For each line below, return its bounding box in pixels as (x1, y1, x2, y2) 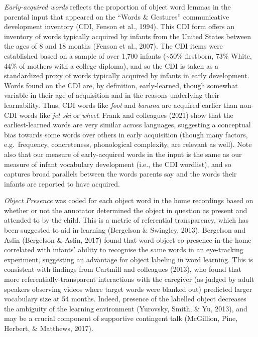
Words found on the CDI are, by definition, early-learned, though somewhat (4, 80, 238, 90)
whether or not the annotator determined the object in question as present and (4, 205, 247, 215)
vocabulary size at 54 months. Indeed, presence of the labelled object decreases (4, 293, 246, 304)
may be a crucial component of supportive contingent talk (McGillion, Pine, (4, 313, 238, 323)
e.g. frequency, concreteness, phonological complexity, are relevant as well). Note (4, 139, 252, 149)
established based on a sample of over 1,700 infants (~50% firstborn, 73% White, (4, 50, 252, 61)
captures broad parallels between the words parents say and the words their (4, 168, 237, 179)
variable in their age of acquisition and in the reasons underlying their (4, 90, 220, 100)
